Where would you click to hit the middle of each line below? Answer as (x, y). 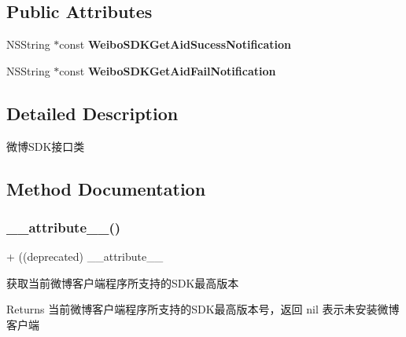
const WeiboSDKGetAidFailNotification (168, 70)
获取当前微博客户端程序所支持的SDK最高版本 (123, 282)
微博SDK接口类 (46, 146)
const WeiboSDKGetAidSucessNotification (175, 44)
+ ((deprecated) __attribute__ (85, 256)
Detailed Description (92, 113)
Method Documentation (106, 188)
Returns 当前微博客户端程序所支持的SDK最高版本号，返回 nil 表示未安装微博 (203, 309)
